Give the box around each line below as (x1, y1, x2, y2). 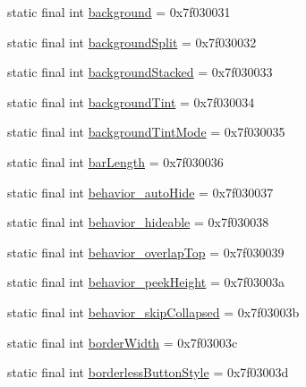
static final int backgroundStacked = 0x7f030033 (7, 63, 273, 81)
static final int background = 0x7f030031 (7, 3, 231, 21)
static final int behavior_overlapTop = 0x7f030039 (7, 242, 285, 261)
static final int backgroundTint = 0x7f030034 (7, 92, 255, 111)
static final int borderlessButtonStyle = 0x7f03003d (7, 363, 289, 382)
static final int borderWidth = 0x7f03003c (7, 332, 238, 351)
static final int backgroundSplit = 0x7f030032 (7, 32, 257, 51)
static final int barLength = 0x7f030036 (7, 152, 224, 171)
